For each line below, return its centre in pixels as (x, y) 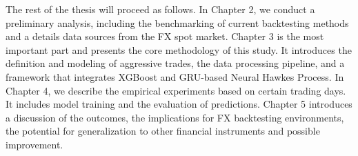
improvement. (34, 144)
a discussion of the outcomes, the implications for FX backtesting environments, (175, 117)
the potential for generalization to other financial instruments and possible (163, 131)
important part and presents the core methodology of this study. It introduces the (179, 49)
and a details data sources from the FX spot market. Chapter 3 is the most (165, 36)
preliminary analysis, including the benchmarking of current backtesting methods (177, 22)
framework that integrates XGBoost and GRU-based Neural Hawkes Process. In (175, 76)
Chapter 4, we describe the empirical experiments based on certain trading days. (176, 90)
